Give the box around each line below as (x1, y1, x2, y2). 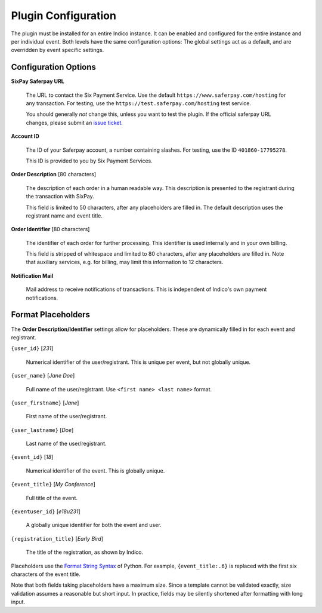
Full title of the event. (26, 494, 78, 501)
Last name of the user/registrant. (26, 440, 107, 448)
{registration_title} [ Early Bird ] (11, 535, 104, 542)
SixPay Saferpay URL (11, 78, 65, 85)
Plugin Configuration (11, 9, 116, 22)
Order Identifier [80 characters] (11, 226, 90, 233)
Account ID (11, 133, 40, 140)
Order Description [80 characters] (11, 171, 97, 178)
